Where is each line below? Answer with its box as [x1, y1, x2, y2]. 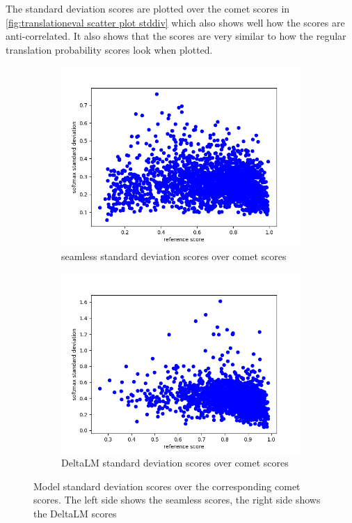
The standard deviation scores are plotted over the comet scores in [6, 1, 290, 15]
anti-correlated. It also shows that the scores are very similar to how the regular [6, 29, 346, 43]
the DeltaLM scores [33, 506, 117, 520]
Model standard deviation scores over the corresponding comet [33, 478, 301, 493]
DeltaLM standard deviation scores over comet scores [61, 455, 289, 470]
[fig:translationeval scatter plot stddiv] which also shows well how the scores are [6, 15, 345, 29]
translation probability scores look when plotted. [6, 42, 213, 56]
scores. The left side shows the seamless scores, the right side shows [33, 492, 321, 507]
